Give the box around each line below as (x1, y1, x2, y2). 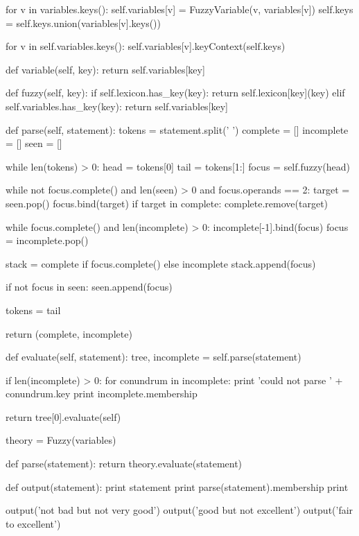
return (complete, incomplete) (6, 326, 132, 340)
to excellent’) (6, 516, 61, 530)
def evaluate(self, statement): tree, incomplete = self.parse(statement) (6, 349, 301, 364)
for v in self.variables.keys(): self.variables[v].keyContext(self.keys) (6, 39, 286, 53)
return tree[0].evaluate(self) (6, 409, 121, 424)
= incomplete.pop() (6, 233, 89, 248)
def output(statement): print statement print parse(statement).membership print (6, 479, 349, 494)
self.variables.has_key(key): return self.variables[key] (6, 98, 229, 113)
